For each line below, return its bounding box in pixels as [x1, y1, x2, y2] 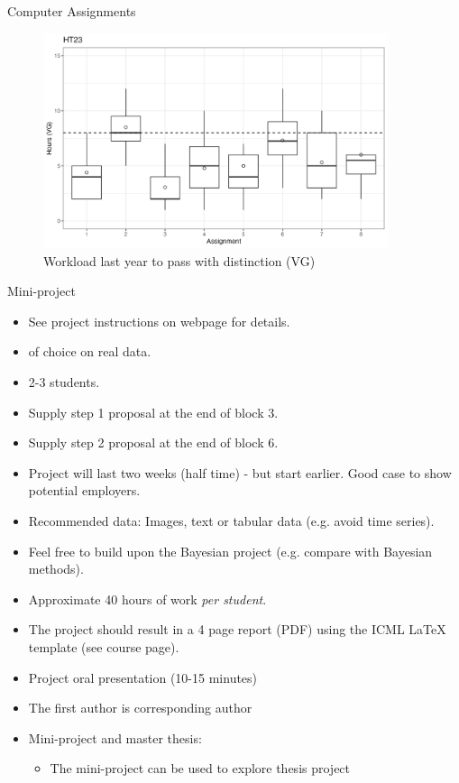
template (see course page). [28, 637, 179, 656]
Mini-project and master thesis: [28, 728, 202, 747]
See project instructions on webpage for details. [28, 311, 290, 330]
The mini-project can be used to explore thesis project [50, 759, 351, 778]
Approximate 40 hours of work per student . [28, 589, 267, 608]
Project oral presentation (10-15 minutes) [28, 668, 258, 686]
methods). [28, 559, 84, 578]
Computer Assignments [7, 2, 136, 20]
